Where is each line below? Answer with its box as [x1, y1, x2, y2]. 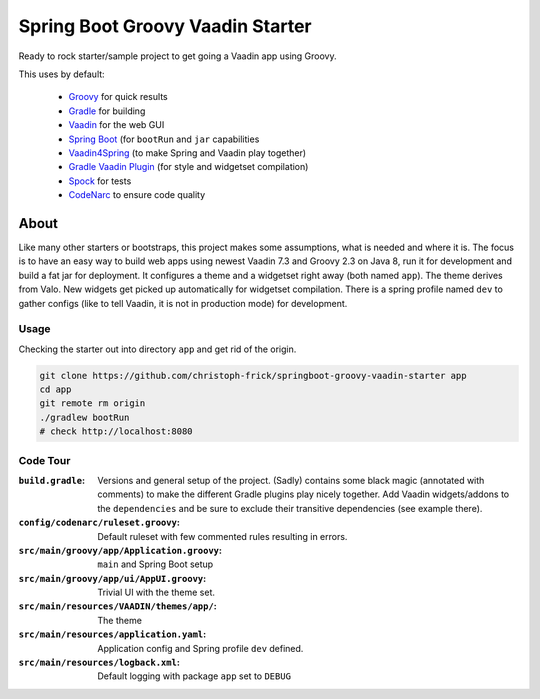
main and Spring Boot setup [97, 558, 214, 570]
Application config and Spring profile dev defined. [97, 642, 304, 654]
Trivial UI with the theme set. [97, 586, 215, 599]
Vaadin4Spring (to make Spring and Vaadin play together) [68, 146, 307, 159]
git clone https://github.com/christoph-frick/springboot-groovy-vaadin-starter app [39, 370, 467, 381]
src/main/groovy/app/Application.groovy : [18, 544, 222, 556]
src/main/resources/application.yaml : [18, 628, 207, 640]
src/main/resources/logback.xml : [18, 656, 180, 669]
